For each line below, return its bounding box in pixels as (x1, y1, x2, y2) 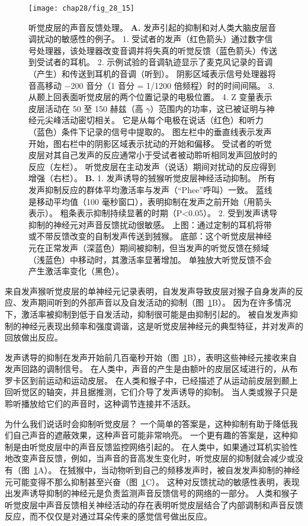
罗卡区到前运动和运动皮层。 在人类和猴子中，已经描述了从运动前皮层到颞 (5, 374, 290, 386)
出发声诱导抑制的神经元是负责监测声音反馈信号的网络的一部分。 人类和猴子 (5, 487, 298, 499)
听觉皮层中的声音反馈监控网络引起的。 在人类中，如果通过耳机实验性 (29, 440, 298, 453)
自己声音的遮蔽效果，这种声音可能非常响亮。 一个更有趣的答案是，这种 (12, 429, 290, 441)
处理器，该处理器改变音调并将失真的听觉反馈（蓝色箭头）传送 (36, 44, 277, 56)
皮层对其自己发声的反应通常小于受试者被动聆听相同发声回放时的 (28, 149, 277, 161)
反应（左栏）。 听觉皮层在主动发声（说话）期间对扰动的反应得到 (28, 160, 276, 172)
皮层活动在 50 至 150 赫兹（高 (28, 102, 143, 114)
